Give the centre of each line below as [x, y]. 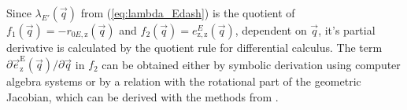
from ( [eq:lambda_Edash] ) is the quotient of [188, 13]
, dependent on [271, 30]
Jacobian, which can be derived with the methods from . [142, 96]
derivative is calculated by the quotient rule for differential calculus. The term [194, 47]
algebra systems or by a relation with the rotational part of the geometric [184, 81]
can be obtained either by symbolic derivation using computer [251, 64]
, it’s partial [347, 30]
